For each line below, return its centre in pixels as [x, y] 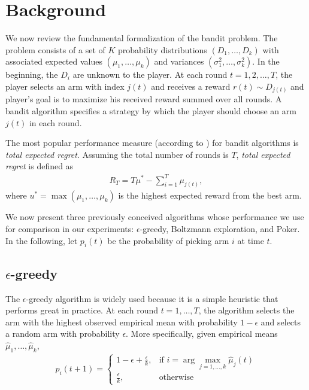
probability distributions [162, 49]
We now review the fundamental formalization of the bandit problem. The [142, 38]
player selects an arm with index [65, 86]
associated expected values [54, 61]
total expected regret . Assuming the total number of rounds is [117, 154]
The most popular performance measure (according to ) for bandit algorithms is [152, 143]
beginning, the [32, 74]
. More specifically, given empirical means [202, 333]
